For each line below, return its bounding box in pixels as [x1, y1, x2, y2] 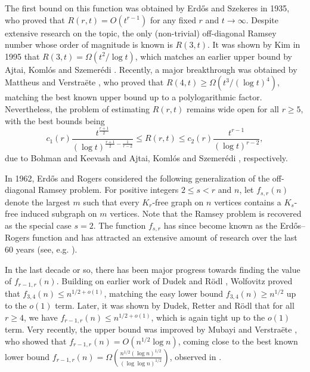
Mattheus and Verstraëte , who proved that [5, 76, 164, 88]
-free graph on [152, 195, 204, 208]
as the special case [5, 219, 72, 231]
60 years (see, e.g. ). [5, 242, 77, 255]
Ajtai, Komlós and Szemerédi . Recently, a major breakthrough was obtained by [5, 63, 297, 75]
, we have [23, 310, 58, 323]
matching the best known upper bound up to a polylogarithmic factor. [5, 91, 262, 103]
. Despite [246, 13, 278, 26]
